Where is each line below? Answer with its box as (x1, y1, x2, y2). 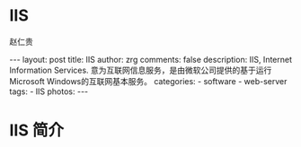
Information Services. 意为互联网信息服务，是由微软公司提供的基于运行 (9, 65, 272, 75)
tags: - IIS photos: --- (9, 86, 89, 97)
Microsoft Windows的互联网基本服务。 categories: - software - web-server (9, 75, 288, 86)
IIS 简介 (9, 120, 65, 141)
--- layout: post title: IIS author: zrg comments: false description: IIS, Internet (9, 54, 293, 65)
